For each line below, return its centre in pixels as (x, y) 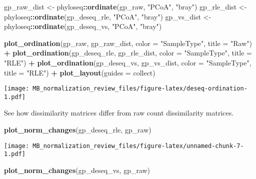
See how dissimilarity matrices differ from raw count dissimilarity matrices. (119, 113)
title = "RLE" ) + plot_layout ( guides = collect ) (80, 72)
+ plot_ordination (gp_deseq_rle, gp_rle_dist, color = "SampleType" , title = (128, 53)
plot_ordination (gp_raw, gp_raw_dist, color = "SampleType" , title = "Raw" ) (128, 43)
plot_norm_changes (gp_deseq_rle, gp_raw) (78, 130)
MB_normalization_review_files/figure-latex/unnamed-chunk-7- (138, 146)
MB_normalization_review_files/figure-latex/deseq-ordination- (140, 89)
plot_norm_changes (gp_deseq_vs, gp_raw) (77, 170)
